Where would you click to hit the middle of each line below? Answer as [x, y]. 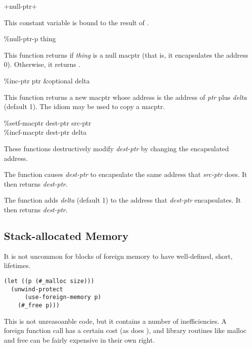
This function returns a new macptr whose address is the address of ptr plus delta [126, 97]
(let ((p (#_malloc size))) [49, 281]
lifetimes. [17, 265]
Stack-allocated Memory [66, 235]
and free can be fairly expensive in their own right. [79, 340]
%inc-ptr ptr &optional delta [47, 80]
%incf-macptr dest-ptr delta [45, 132]
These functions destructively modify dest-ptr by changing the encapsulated [117, 148]
